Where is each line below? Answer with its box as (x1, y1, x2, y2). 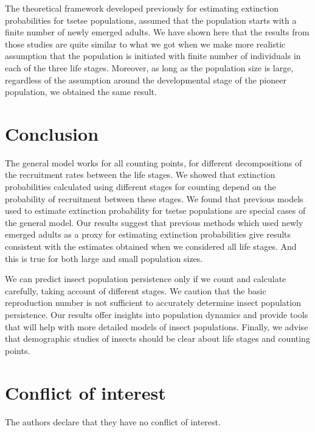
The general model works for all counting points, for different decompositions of (5, 156, 302, 169)
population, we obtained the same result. (5, 85, 157, 98)
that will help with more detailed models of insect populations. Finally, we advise (5, 320, 308, 333)
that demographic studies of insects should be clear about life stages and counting (5, 332, 310, 345)
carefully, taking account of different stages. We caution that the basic (5, 284, 266, 297)
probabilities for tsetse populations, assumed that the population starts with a (5, 13, 297, 26)
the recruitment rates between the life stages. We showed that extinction (5, 168, 275, 181)
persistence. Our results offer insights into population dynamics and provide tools (5, 308, 308, 320)
